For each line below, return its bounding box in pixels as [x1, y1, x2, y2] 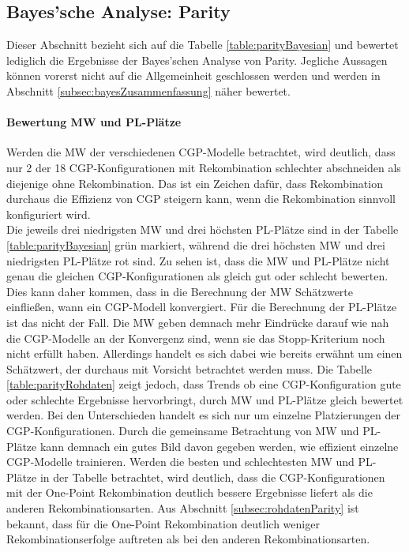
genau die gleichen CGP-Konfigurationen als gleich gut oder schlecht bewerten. [6, 268, 388, 284]
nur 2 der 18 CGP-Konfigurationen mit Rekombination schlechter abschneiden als [6, 159, 401, 175]
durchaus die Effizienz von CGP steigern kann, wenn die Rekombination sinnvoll [6, 190, 396, 207]
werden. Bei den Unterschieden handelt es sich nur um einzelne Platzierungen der [6, 407, 400, 423]
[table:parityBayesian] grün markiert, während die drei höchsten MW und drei [6, 236, 385, 253]
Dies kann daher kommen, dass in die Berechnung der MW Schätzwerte [6, 283, 354, 299]
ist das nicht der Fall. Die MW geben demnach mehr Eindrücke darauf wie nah [6, 314, 389, 330]
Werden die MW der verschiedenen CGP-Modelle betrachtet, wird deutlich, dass [6, 144, 396, 160]
